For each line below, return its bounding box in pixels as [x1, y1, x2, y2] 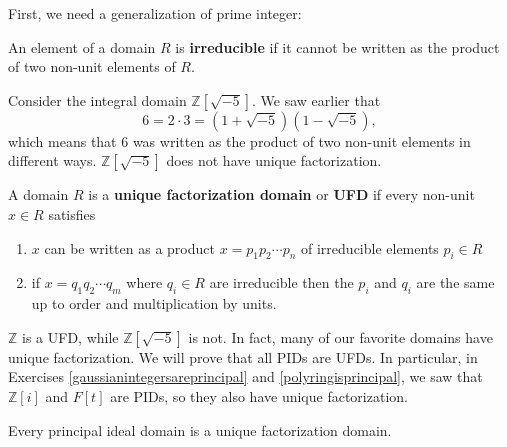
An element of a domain [8, 36, 156, 57]
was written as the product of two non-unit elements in [132, 130, 471, 151]
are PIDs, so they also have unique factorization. [110, 385, 408, 406]
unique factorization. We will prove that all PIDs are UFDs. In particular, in [8, 346, 478, 367]
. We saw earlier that [252, 89, 381, 110]
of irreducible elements [301, 237, 439, 258]
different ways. [8, 150, 97, 171]
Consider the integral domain [8, 89, 187, 110]
